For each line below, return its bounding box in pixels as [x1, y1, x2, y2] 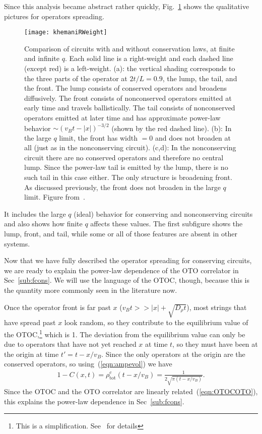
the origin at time [4, 348, 59, 359]
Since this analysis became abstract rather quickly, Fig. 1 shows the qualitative [4, 1, 249, 11]
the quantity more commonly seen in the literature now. [4, 285, 177, 295]
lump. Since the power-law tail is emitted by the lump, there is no [24, 162, 228, 172]
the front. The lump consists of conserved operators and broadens [24, 83, 227, 93]
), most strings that [186, 301, 247, 312]
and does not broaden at [155, 132, 231, 143]
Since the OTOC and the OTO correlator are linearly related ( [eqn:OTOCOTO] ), [4, 386, 258, 397]
